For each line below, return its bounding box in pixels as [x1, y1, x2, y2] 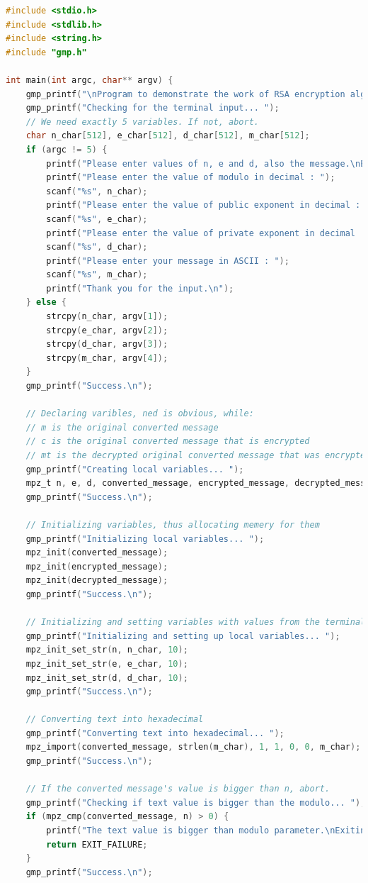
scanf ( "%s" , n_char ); [46, 186, 148, 196]
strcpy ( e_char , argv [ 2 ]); [46, 325, 168, 335]
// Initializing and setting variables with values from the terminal [25, 617, 366, 628]
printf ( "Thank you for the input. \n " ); [46, 283, 234, 294]
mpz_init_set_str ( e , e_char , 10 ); [25, 658, 188, 669]
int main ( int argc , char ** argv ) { [6, 74, 173, 85]
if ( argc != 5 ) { [25, 144, 108, 155]
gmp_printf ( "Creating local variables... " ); [25, 464, 244, 474]
